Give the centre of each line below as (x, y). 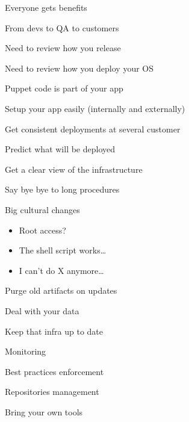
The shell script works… (63, 250)
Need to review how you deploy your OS (79, 68)
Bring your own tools (44, 411)
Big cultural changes (42, 209)
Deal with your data (42, 310)
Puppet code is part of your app (64, 88)
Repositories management (52, 392)
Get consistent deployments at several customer (93, 129)
